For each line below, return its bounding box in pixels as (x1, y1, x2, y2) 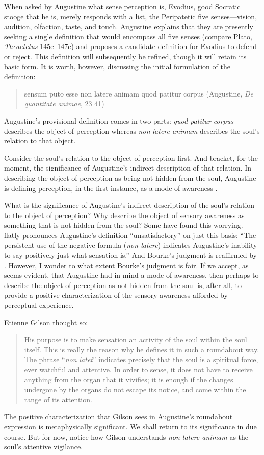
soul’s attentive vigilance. (4, 441, 83, 452)
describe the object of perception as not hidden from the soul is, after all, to (4, 279, 242, 290)
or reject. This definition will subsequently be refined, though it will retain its (4, 51, 247, 61)
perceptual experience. (4, 300, 74, 310)
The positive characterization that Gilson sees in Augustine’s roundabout (4, 411, 233, 422)
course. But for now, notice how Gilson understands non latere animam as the (4, 431, 249, 442)
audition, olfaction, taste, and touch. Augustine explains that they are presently (4, 21, 253, 32)
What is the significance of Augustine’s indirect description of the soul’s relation (4, 200, 255, 210)
